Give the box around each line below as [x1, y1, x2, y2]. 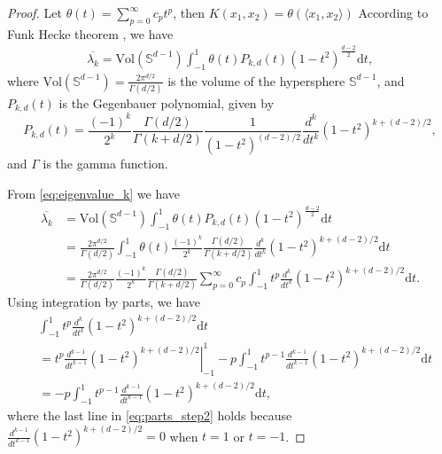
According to [358, 4, 429, 21]
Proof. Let [7, 4, 62, 21]
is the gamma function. [43, 154, 168, 173]
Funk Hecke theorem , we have [7, 24, 174, 43]
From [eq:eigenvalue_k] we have [7, 184, 181, 202]
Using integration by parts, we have [7, 293, 201, 311]
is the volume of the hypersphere [167, 71, 345, 90]
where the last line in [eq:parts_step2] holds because [7, 405, 292, 424]
